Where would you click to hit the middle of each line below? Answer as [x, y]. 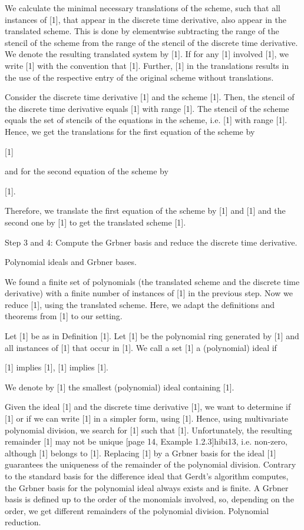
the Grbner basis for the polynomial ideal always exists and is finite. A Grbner [147, 487]
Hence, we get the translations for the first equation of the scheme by [130, 131]
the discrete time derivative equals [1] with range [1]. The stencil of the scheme [147, 108]
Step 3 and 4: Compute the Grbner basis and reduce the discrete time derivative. [151, 242]
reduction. [23, 522]
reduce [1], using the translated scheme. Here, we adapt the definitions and [140, 304]
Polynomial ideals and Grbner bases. [71, 262]
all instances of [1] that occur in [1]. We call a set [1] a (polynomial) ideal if [141, 347]
